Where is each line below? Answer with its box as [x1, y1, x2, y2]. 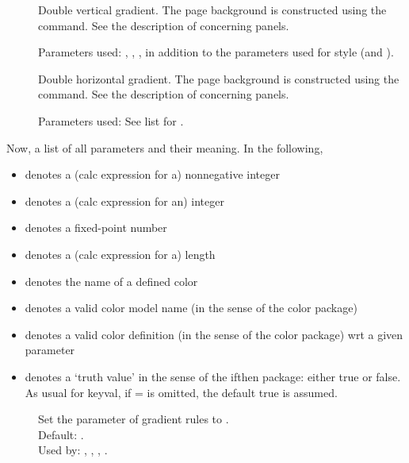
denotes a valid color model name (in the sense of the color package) [25, 299, 357, 316]
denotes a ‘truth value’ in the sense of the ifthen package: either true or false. [25, 368, 401, 384]
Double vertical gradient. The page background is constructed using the [38, 2, 387, 17]
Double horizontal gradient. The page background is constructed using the [38, 70, 399, 87]
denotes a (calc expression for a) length [25, 245, 216, 262]
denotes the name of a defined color [25, 272, 198, 289]
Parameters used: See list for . [38, 112, 184, 129]
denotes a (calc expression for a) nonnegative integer [25, 166, 280, 183]
